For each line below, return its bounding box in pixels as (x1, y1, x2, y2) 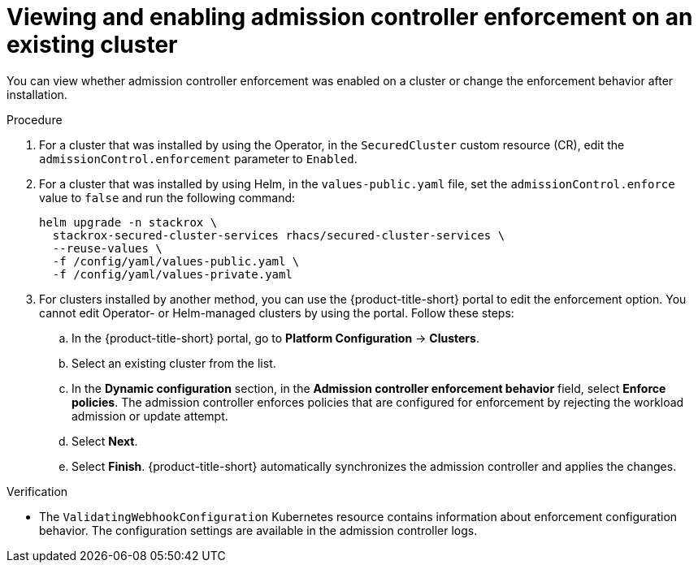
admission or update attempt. (72, 408, 228, 423)
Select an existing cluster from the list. (72, 356, 276, 370)
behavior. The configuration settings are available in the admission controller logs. (39, 523, 478, 537)
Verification (7, 484, 68, 498)
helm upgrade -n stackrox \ (39, 215, 218, 229)
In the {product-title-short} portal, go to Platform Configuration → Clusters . (72, 330, 479, 345)
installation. (7, 87, 67, 101)
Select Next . (72, 433, 138, 448)
